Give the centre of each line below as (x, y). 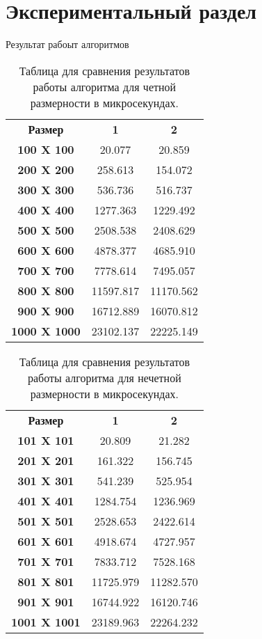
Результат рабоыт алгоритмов (67, 44)
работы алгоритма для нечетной (104, 377)
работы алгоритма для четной (105, 86)
